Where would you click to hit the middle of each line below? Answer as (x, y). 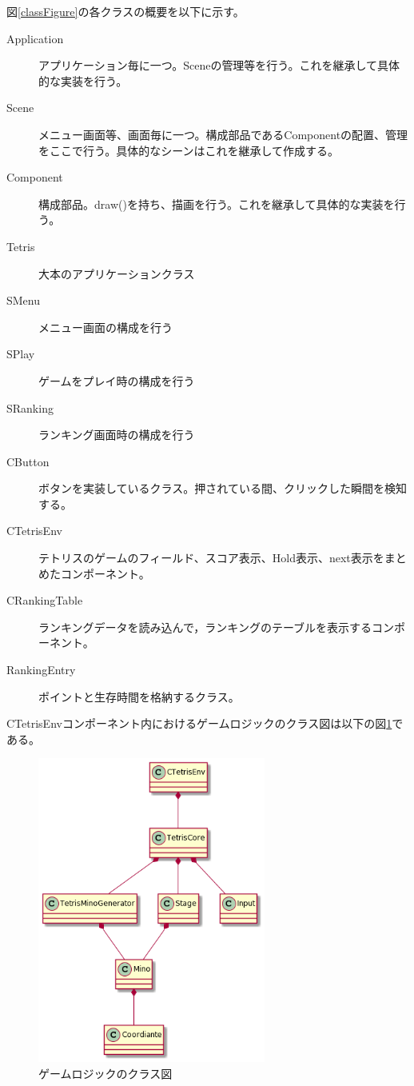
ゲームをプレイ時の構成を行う (117, 380)
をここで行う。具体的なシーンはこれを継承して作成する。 (189, 150)
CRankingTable (45, 600)
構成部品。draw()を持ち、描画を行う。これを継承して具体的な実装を (217, 204)
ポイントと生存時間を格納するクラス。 (139, 696)
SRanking (30, 407)
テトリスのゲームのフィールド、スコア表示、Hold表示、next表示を (211, 558)
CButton (28, 461)
